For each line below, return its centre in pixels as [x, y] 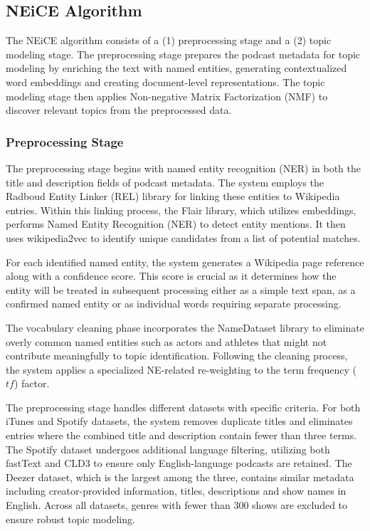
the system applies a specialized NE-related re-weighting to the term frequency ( [181, 369]
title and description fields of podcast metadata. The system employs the [165, 182]
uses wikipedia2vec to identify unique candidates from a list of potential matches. [183, 237]
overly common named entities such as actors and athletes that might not [166, 341]
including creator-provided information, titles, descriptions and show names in [176, 491]
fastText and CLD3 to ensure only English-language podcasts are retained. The [179, 463]
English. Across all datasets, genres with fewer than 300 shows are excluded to [177, 505]
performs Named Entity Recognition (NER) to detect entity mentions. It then [176, 224]
